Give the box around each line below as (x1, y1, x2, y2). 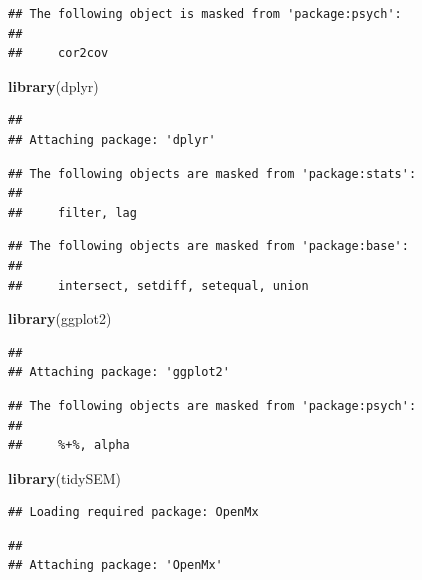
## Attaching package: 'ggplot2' (8, 365, 230, 380)
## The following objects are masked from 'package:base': (8, 239, 409, 254)
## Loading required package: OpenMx (8, 505, 259, 520)
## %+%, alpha (8, 438, 130, 453)
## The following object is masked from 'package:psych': (8, 7, 402, 21)
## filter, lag (8, 205, 137, 220)
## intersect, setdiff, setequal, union (8, 278, 309, 293)
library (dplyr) (8, 75, 99, 96)
